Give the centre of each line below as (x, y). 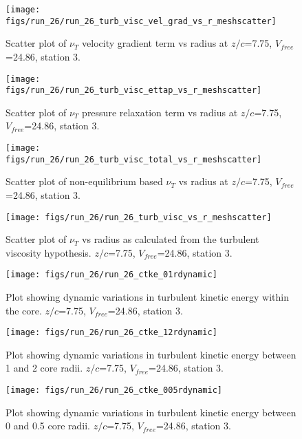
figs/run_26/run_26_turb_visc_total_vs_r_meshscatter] (134, 159)
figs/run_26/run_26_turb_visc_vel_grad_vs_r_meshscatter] (141, 21)
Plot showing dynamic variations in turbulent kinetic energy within (147, 297)
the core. (24, 310)
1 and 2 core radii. (44, 368)
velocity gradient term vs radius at (155, 43)
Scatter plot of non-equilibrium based (84, 181)
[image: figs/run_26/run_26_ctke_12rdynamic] (111, 333)
